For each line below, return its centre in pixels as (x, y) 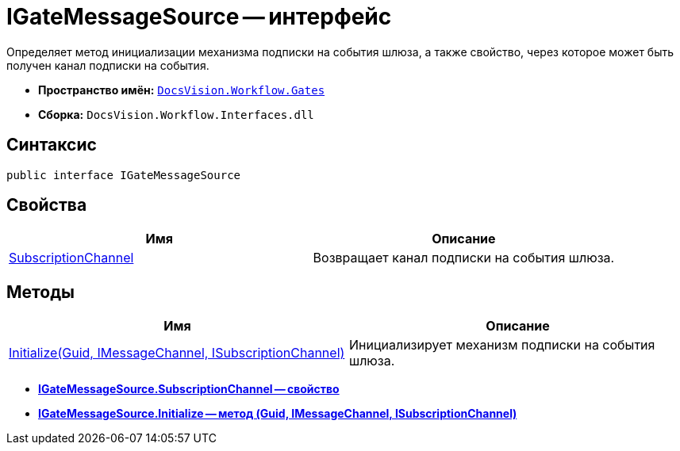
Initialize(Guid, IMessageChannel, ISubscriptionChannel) (177, 353)
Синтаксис (52, 145)
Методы (40, 292)
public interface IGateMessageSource (124, 175)
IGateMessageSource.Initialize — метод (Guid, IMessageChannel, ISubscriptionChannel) (278, 414)
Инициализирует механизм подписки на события (502, 345)
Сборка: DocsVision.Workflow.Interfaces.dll (176, 114)
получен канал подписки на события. (108, 65)
